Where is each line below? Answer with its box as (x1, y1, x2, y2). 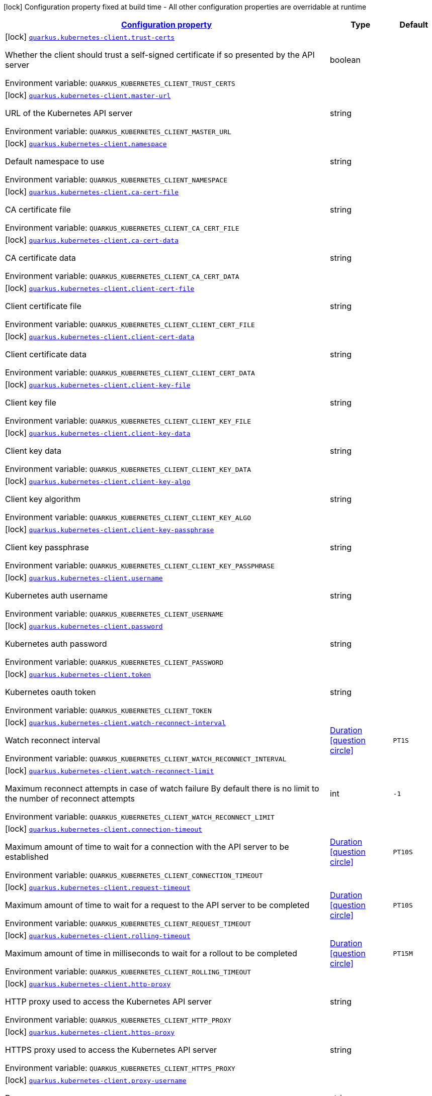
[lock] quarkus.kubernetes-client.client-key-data (5, 428, 191, 438)
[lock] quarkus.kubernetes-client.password (5, 621, 163, 631)
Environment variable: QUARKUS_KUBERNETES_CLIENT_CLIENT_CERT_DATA (5, 367, 255, 377)
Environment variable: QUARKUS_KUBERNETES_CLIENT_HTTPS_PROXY (5, 1063, 235, 1073)
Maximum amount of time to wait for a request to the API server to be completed (5, 900, 310, 910)
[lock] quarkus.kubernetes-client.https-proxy (5, 1027, 175, 1037)
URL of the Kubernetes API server (5, 108, 133, 118)
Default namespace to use (5, 156, 105, 166)
